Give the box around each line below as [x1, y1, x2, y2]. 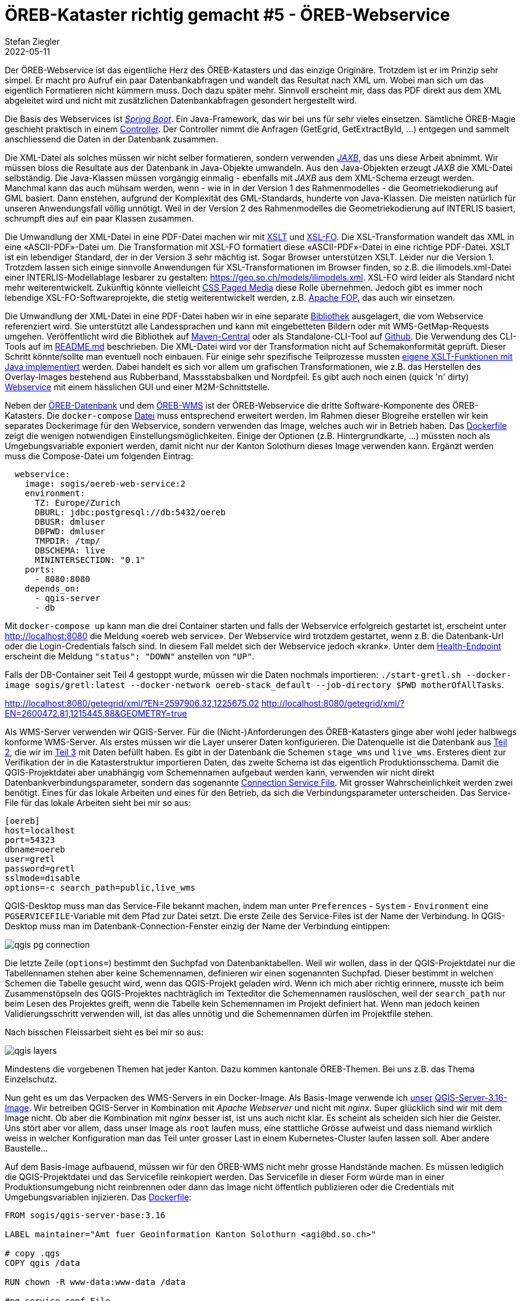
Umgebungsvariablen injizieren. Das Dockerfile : [5, 1191, 192, 1202]
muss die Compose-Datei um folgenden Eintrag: [5, 450, 194, 461]
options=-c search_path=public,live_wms [5, 882, 196, 892]
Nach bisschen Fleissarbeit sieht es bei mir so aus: [5, 1026, 204, 1037]
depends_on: [24, 583, 80, 593]
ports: [24, 564, 55, 574]
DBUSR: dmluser [35, 516, 105, 527]
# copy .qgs [5, 1248, 60, 1258]
